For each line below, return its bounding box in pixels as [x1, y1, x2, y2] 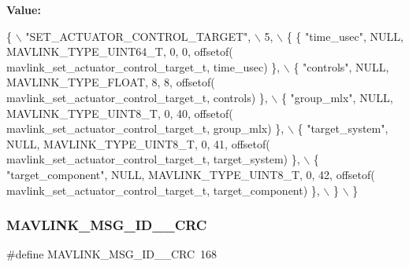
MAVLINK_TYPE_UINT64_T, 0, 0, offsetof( [6, 43, 233, 60]
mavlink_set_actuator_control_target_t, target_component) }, [6, 181, 320, 198]
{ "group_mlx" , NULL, [281, 89, 393, 105]
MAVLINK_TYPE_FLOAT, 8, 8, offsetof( [6, 74, 215, 90]
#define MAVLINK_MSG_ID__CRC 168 [6, 246, 218, 262]
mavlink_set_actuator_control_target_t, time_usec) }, [6, 58, 281, 75]
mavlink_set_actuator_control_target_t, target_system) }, [6, 151, 300, 167]
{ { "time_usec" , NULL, [286, 27, 403, 44]
